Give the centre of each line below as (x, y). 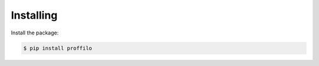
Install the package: (35, 33)
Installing (34, 15)
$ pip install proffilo (58, 48)
